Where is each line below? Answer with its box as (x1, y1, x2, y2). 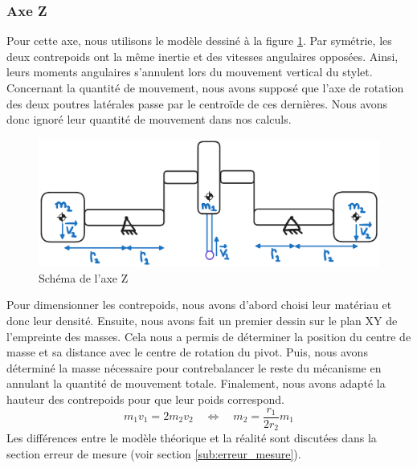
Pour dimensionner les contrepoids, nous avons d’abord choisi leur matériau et (6, 296, 392, 313)
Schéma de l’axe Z (39, 269, 129, 286)
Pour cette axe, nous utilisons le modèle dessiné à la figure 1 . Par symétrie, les (6, 32, 392, 49)
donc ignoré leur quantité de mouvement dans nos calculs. (6, 111, 292, 128)
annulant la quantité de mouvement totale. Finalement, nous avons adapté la (6, 375, 386, 392)
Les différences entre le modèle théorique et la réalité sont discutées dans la (6, 429, 377, 446)
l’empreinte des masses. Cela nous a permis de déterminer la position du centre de (6, 328, 411, 344)
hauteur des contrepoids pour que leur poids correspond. (6, 390, 284, 407)
